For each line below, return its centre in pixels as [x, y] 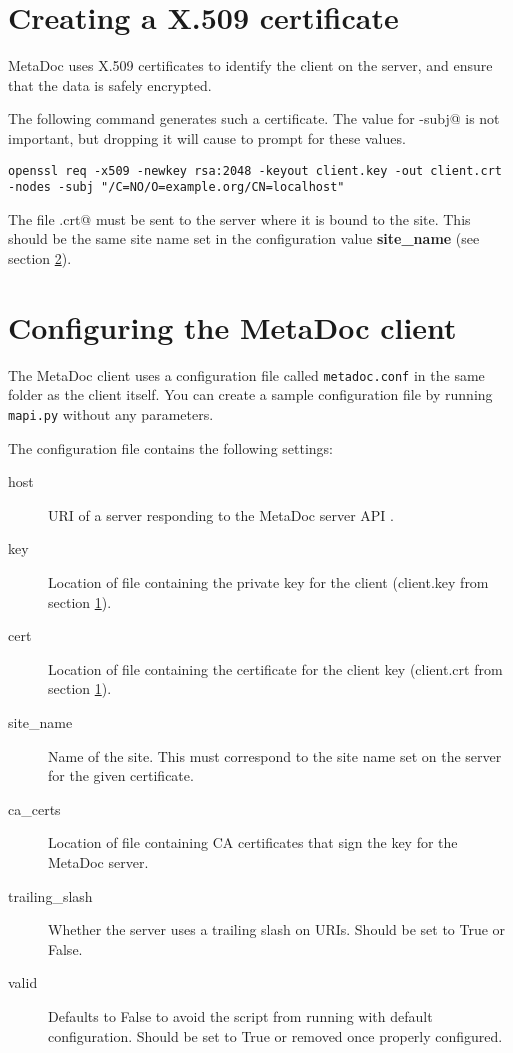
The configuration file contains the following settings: [171, 447]
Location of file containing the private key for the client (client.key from [268, 582]
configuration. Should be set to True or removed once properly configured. [275, 1035]
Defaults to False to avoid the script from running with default [240, 1015]
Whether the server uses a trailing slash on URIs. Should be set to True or [277, 929]
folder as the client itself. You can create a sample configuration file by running [250, 394]
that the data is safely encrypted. [110, 84]
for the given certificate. [121, 775]
